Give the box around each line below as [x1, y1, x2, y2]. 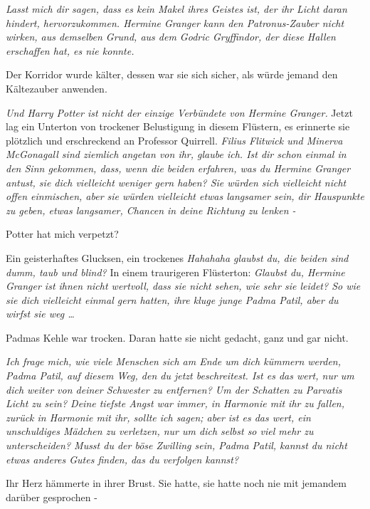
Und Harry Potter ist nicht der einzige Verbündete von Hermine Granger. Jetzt [6, 105, 353, 120]
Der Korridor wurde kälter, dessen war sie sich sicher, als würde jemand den [6, 67, 338, 82]
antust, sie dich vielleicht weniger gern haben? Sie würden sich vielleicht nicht [6, 174, 347, 189]
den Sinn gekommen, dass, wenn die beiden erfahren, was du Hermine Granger [6, 160, 351, 175]
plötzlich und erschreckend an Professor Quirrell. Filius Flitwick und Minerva [6, 132, 343, 147]
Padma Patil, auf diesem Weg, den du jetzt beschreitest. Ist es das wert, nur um [6, 368, 354, 383]
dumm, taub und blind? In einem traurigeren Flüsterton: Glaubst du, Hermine [6, 264, 345, 279]
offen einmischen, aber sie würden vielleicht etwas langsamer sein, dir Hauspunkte [6, 189, 364, 204]
